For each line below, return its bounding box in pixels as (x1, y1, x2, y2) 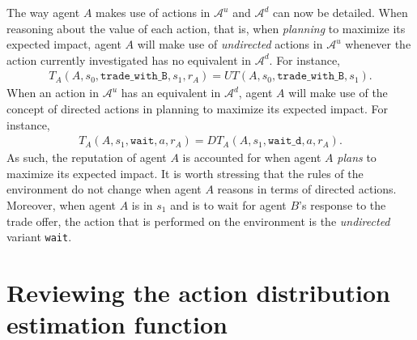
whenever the (345, 36, 411, 53)
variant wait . (6, 228, 72, 245)
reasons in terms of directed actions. (217, 181, 397, 198)
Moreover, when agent (6, 197, 117, 213)
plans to (337, 149, 377, 166)
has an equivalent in (121, 84, 221, 101)
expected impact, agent (6, 36, 121, 53)
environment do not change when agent (6, 181, 202, 198)
